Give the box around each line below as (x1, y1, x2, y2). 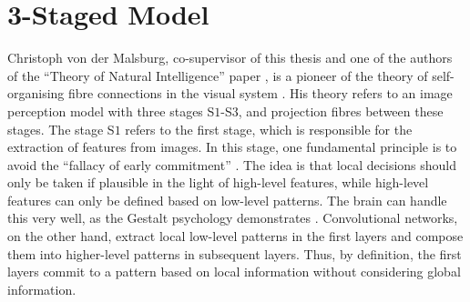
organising (7, 84, 65, 103)
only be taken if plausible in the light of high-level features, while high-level (7, 173, 429, 192)
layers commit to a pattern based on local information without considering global (7, 262, 461, 281)
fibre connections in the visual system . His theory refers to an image (68, 84, 453, 103)
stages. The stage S (7, 119, 115, 138)
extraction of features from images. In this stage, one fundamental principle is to (7, 137, 457, 156)
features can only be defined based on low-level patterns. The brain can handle (7, 190, 447, 209)
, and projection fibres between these (238, 101, 444, 120)
